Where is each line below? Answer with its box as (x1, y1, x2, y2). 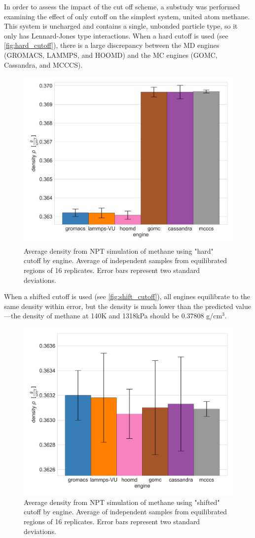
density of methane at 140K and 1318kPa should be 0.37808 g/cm (23, 310, 222, 321)
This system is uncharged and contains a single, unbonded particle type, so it (4, 21, 238, 31)
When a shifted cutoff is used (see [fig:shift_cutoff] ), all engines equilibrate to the (4, 291, 251, 302)
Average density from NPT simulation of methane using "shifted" (24, 497, 220, 507)
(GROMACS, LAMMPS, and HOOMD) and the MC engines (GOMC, (4, 49, 218, 60)
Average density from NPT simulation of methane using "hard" (24, 245, 214, 256)
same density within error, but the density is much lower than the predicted (4, 301, 233, 311)
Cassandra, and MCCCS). (4, 59, 83, 70)
